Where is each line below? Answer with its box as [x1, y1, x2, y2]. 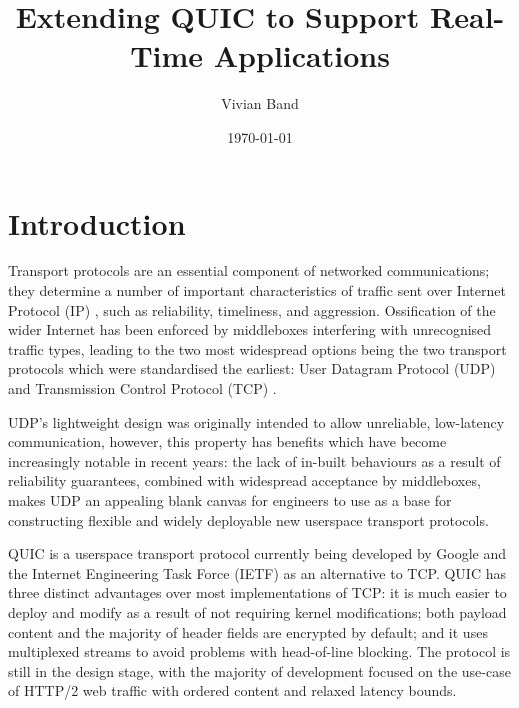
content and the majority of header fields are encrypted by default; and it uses [8, 621, 488, 642]
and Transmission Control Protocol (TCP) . [8, 378, 277, 398]
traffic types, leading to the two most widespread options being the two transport [8, 338, 507, 359]
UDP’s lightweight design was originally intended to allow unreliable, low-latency [8, 411, 505, 432]
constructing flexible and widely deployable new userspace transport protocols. [8, 509, 489, 530]
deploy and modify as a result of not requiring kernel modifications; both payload [8, 601, 507, 622]
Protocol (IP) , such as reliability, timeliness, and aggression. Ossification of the [8, 299, 496, 320]
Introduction [8, 202, 186, 243]
